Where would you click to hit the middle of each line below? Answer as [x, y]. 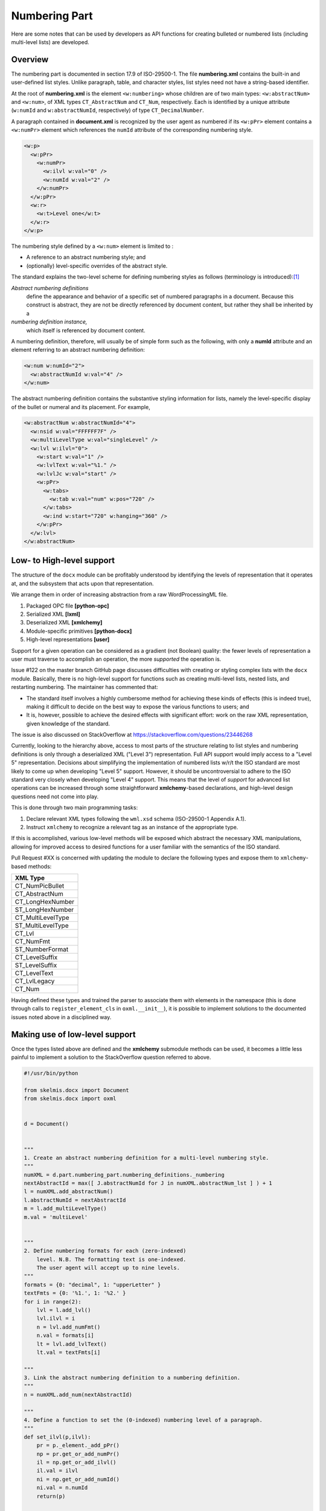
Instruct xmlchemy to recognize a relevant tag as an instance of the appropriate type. [132, 827]
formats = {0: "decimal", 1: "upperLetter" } [92, 1285]
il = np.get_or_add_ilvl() [77, 1462]
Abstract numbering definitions [50, 288]
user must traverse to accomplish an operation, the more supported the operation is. [116, 659]
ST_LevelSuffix [36, 965]
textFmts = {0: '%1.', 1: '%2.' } [75, 1293]
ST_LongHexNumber [44, 910]
